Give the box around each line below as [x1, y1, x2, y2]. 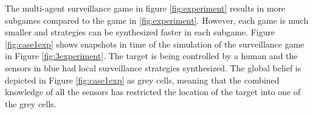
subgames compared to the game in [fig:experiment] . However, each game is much [5, 13, 309, 26]
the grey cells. [5, 97, 57, 110]
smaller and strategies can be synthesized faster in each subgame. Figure [5, 26, 275, 38]
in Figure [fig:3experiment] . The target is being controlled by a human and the [5, 49, 298, 62]
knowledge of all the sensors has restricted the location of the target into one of [5, 85, 301, 98]
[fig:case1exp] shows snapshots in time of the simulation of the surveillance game [5, 37, 304, 50]
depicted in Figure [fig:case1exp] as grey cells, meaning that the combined [5, 73, 280, 86]
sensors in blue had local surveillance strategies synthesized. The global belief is [5, 61, 301, 74]
